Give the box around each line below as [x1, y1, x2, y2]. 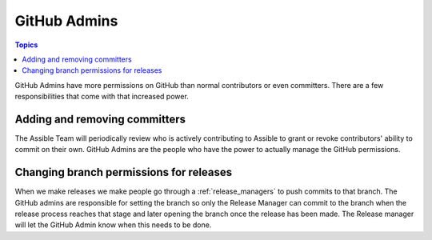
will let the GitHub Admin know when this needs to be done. [14, 220, 212, 230]
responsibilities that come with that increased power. [14, 92, 190, 102]
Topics [14, 40, 38, 50]
